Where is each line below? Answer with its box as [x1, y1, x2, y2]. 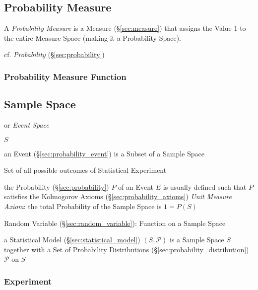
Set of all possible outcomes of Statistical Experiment [4, 165, 167, 175]
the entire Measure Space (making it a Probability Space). [4, 32, 182, 43]
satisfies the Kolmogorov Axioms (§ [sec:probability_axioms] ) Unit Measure [4, 191, 232, 202]
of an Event [118, 181, 154, 192]
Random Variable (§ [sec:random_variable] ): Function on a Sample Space [4, 217, 226, 228]
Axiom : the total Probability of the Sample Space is [4, 201, 162, 211]
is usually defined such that [163, 181, 247, 192]
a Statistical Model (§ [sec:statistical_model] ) [4, 234, 140, 245]
